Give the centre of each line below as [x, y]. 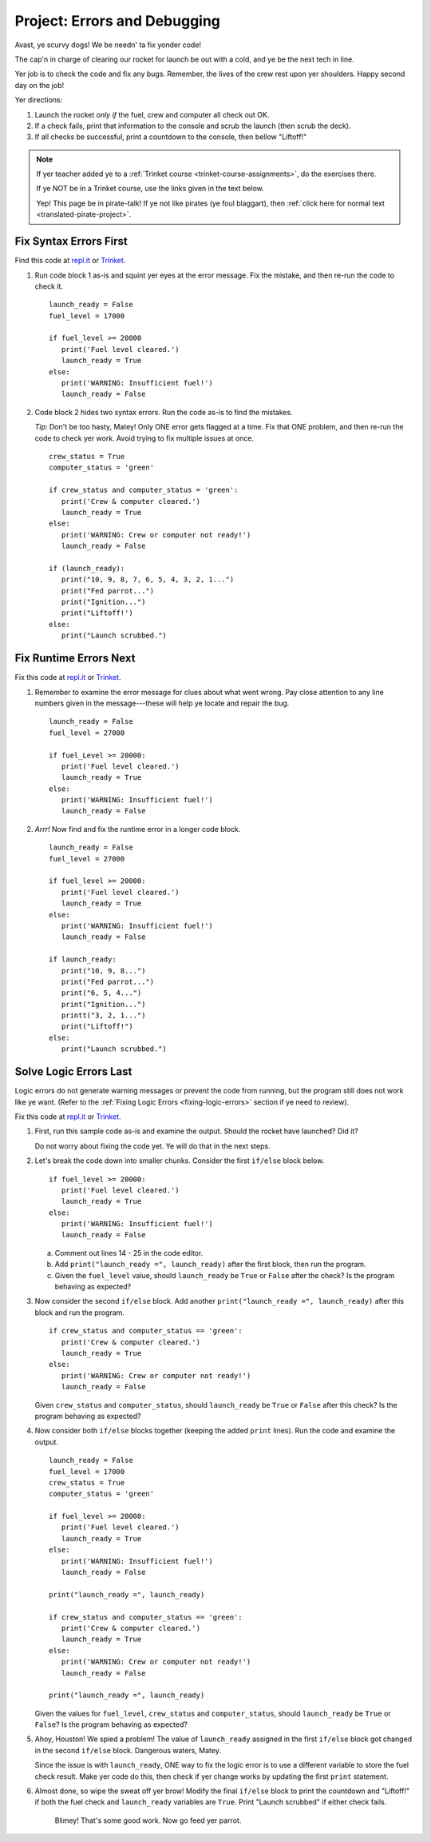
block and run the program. [80, 1313]
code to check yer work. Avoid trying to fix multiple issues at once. [144, 438]
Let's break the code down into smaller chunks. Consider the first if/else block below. [180, 1161]
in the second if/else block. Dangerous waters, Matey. [128, 1750]
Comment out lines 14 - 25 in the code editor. [129, 1253]
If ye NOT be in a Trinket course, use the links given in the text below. [150, 189]
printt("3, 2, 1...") [103, 1015]
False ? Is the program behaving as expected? [111, 1724]
